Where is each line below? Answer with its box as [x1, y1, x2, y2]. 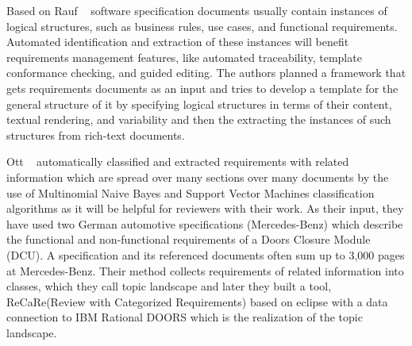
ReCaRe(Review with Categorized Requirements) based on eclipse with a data [6, 293, 388, 309]
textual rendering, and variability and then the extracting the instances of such [6, 111, 391, 128]
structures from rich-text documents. [6, 126, 185, 143]
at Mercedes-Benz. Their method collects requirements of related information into [6, 262, 404, 279]
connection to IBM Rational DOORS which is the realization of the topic [6, 309, 363, 325]
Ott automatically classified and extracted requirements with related [6, 153, 349, 170]
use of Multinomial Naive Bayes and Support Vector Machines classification [6, 184, 375, 201]
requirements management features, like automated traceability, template [6, 48, 362, 65]
